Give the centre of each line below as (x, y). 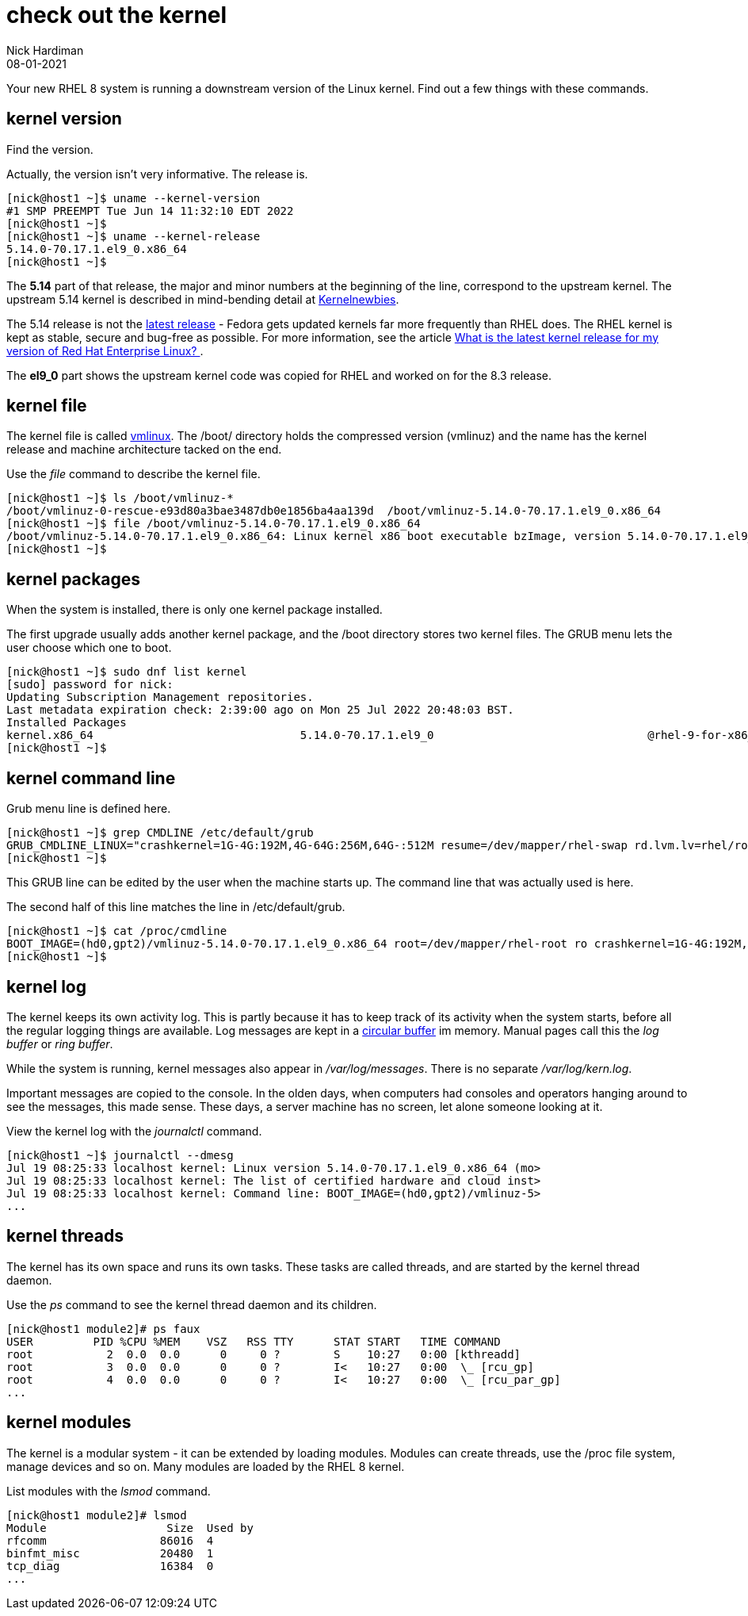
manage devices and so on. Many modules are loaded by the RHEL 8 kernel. (206, 1466)
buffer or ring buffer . (60, 1044)
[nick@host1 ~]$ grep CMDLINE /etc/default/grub (160, 833)
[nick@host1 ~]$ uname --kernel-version (134, 198)
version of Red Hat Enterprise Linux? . (105, 350)
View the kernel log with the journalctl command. (134, 1131)
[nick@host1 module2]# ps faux (103, 1329)
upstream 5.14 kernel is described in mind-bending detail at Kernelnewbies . (203, 299)
